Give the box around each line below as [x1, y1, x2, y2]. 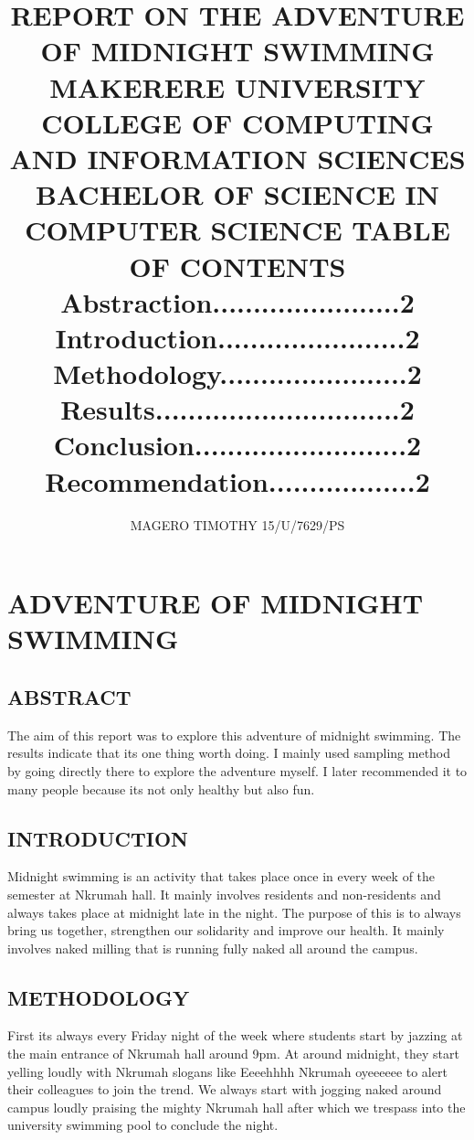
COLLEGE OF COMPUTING [41, 103, 434, 141]
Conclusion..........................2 [53, 426, 422, 463]
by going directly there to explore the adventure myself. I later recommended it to [7, 761, 468, 780]
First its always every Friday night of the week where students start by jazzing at [7, 1026, 463, 1045]
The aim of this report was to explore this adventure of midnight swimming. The [7, 725, 461, 744]
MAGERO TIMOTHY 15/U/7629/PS [130, 515, 345, 534]
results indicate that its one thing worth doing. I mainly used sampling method [7, 743, 451, 762]
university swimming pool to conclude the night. [7, 1115, 279, 1135]
